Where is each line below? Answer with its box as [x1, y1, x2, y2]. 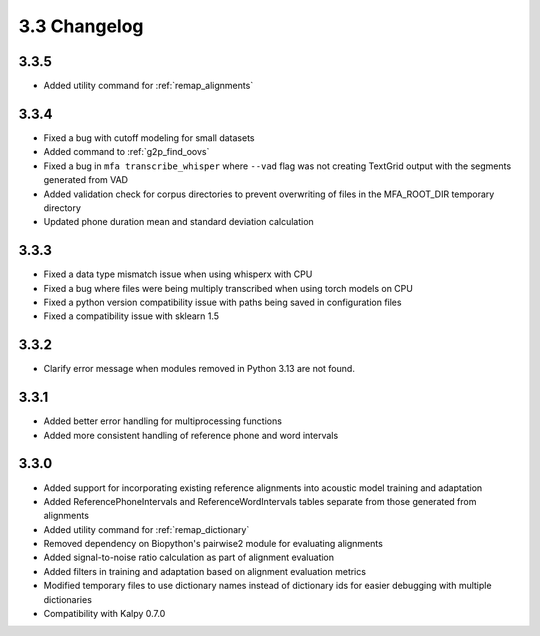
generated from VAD [43, 174, 129, 186]
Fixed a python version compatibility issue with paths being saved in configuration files [43, 296, 402, 308]
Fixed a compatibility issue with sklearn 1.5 [43, 310, 220, 322]
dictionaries [43, 593, 92, 605]
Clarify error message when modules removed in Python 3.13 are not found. [43, 363, 355, 375]
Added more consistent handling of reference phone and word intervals [43, 429, 339, 441]
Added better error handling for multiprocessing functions [43, 415, 282, 427]
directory [43, 201, 82, 214]
